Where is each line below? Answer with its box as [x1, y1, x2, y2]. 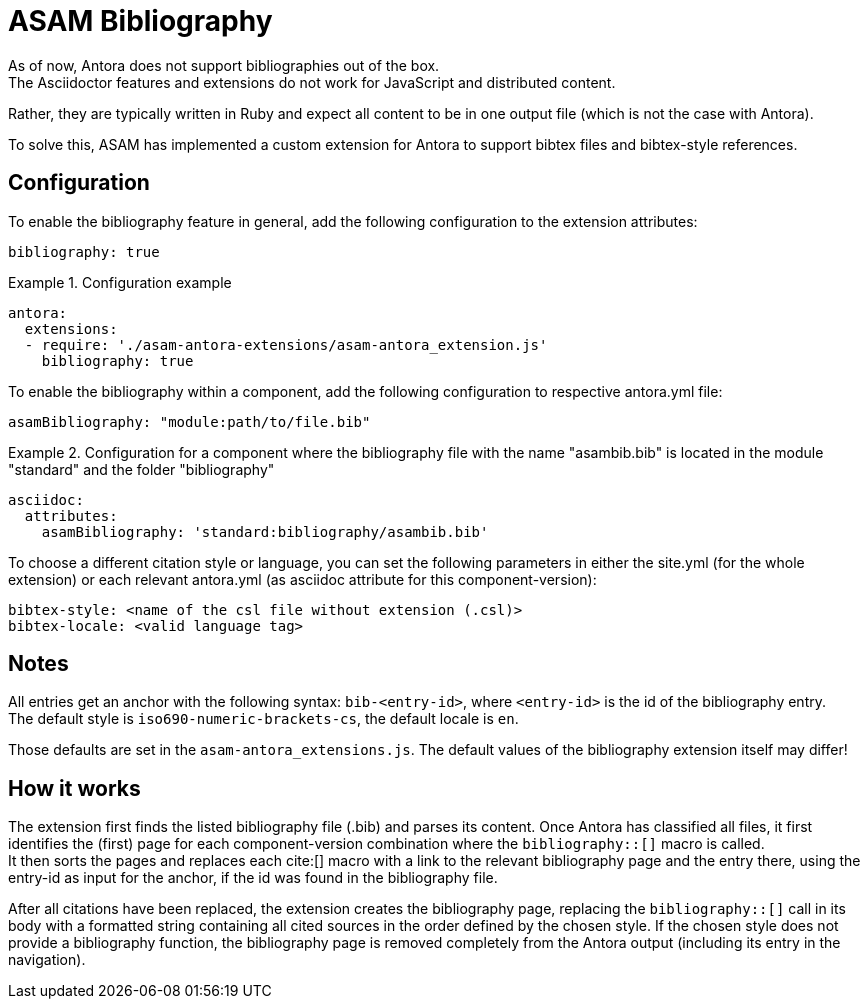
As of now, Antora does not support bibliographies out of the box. [8, 56, 440, 74]
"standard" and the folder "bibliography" [8, 460, 275, 478]
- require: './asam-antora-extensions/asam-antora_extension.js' [24, 336, 548, 353]
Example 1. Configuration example [8, 273, 232, 291]
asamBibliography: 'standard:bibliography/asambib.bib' [41, 523, 489, 540]
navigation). [8, 951, 86, 969]
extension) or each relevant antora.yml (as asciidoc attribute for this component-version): [8, 570, 597, 588]
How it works [8, 775, 141, 801]
